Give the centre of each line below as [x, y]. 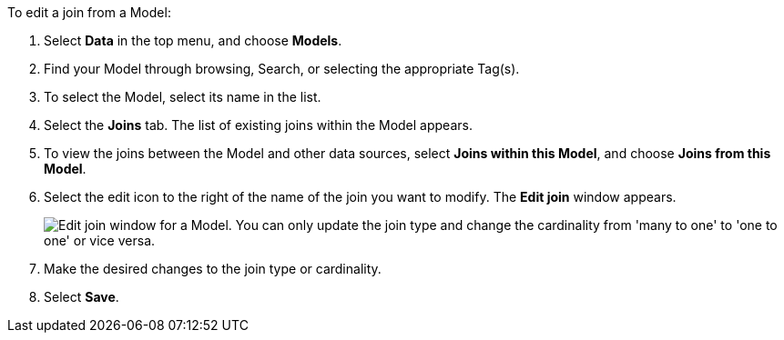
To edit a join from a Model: [89, 12]
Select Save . [81, 297]
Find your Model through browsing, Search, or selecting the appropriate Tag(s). [282, 69]
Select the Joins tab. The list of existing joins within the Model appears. [258, 125]
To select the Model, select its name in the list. [183, 97]
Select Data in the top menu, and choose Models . [193, 40]
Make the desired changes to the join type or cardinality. [213, 269]
